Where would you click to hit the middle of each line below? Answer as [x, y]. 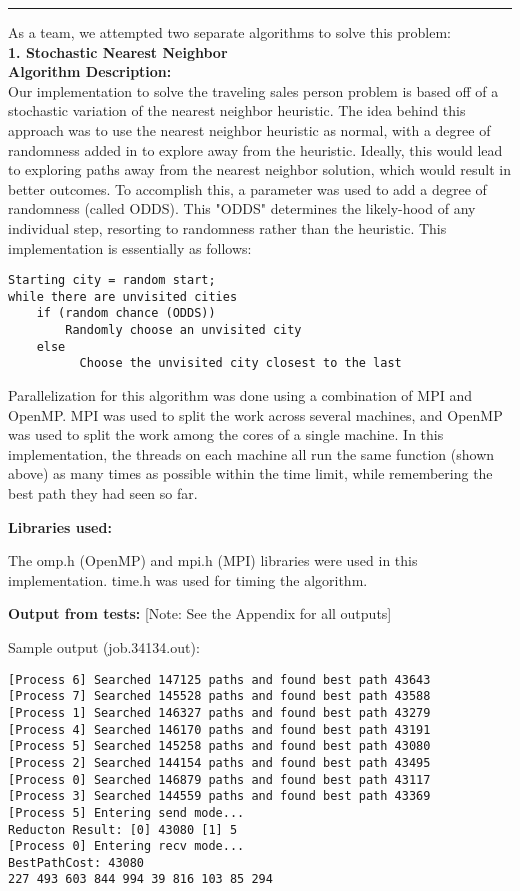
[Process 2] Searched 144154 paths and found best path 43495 [219, 762]
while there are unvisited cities [123, 296]
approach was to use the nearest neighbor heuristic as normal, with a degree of [249, 129]
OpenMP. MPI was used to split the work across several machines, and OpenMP [255, 414]
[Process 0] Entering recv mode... [126, 846]
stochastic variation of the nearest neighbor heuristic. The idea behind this [237, 110]
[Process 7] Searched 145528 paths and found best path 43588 [219, 696]
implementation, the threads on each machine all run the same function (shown [251, 453]
